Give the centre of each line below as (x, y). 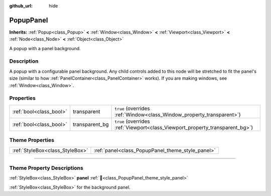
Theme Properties (32, 140)
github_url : (21, 6)
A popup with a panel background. (45, 48)
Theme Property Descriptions (46, 168)
